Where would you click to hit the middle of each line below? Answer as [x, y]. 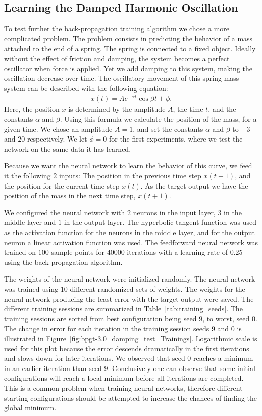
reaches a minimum [223, 358]
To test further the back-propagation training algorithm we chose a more [117, 29]
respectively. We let [57, 139]
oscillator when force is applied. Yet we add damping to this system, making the [128, 68]
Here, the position [32, 109]
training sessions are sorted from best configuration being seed [100, 318]
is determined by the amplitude [117, 109]
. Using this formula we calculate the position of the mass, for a [158, 119]
